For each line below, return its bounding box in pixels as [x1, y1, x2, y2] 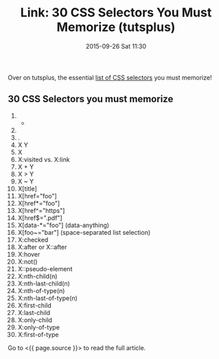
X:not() [17, 257, 38, 266]
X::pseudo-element [17, 264, 73, 273]
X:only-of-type [17, 323, 60, 331]
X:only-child [17, 316, 52, 324]
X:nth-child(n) [17, 272, 58, 280]
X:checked [17, 235, 49, 244]
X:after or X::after [17, 242, 67, 251]
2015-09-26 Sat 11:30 [85, 42, 147, 50]
